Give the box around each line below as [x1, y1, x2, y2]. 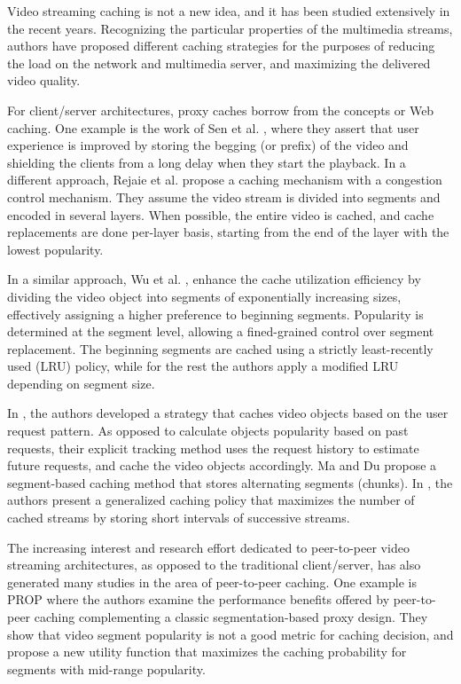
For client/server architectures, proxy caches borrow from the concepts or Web [7, 100, 434, 119]
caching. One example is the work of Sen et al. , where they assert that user [7, 118, 419, 137]
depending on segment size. [7, 373, 155, 392]
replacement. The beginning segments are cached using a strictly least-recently [7, 339, 434, 358]
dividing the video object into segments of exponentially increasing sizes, [7, 287, 402, 305]
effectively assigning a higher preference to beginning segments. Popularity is [7, 304, 424, 323]
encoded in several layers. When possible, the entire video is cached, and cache [7, 205, 434, 224]
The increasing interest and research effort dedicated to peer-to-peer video [7, 538, 410, 556]
